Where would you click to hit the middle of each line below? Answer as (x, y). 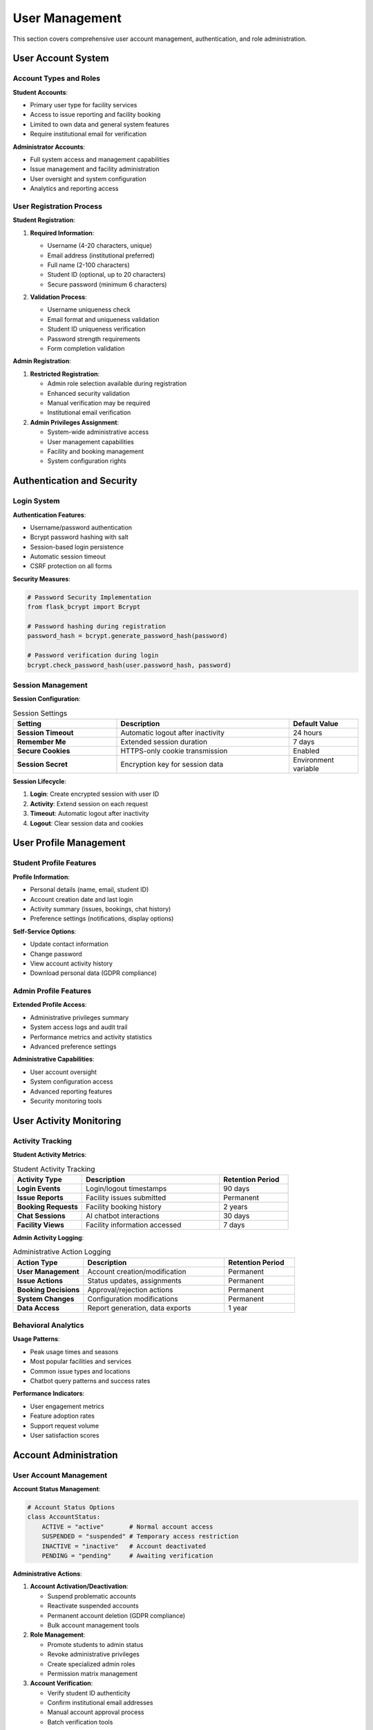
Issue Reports (40, 1197)
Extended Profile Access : (50, 1005)
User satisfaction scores (65, 1435)
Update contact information (69, 944)
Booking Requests (48, 1206)
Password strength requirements (94, 338)
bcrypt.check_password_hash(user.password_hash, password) (129, 665)
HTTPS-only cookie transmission (174, 751)
